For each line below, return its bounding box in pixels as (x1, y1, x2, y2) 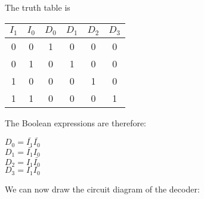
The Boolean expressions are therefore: (5, 116, 147, 129)
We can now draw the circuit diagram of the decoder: (5, 182, 200, 195)
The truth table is (5, 1, 70, 13)
